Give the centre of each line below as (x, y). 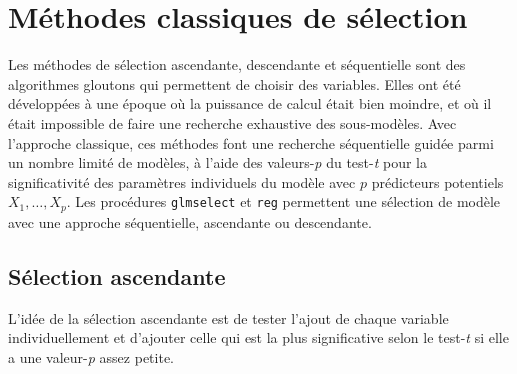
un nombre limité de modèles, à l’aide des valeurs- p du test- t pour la (218, 162)
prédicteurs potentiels (437, 181)
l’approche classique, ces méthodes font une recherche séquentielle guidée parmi (251, 142)
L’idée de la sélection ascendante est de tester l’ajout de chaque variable (228, 317)
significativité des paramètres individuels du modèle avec (182, 181)
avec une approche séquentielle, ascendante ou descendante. (190, 221)
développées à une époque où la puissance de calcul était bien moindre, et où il (250, 103)
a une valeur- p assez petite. (91, 356)
